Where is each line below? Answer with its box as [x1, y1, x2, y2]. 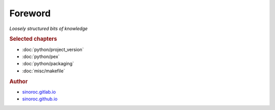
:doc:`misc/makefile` [22, 68, 65, 74]
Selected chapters [9, 36, 57, 43]
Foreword [9, 8, 51, 19]
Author [9, 78, 28, 85]
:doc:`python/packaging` [22, 61, 74, 67]
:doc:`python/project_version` [22, 46, 84, 52]
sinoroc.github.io [22, 96, 58, 102]
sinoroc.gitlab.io [22, 89, 56, 95]
